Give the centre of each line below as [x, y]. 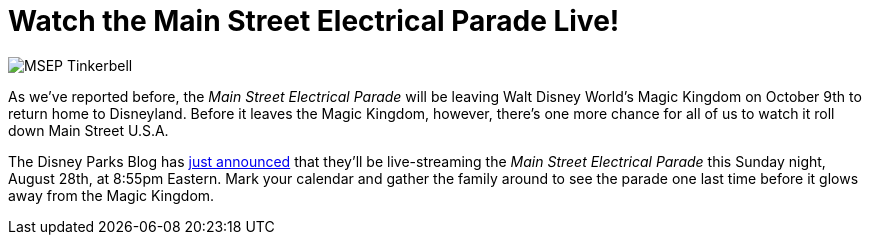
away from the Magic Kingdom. [111, 195]
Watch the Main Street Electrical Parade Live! [314, 21]
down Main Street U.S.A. [88, 130]
